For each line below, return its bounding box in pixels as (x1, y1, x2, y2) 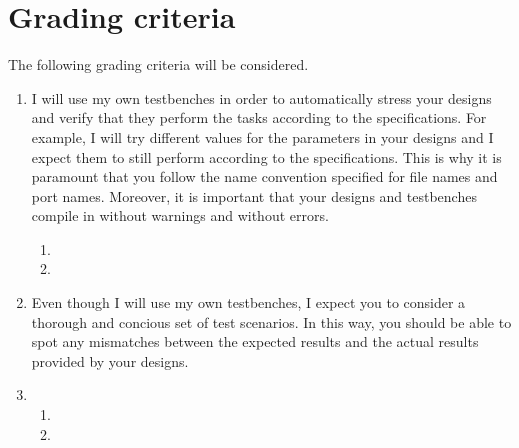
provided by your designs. (31, 350, 189, 371)
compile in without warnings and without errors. (31, 205, 329, 226)
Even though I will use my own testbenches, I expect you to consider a (31, 292, 466, 313)
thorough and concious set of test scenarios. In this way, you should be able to (31, 311, 512, 332)
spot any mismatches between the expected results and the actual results (31, 331, 479, 352)
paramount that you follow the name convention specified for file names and (31, 166, 498, 187)
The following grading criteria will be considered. (8, 54, 309, 75)
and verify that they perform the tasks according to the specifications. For (31, 107, 487, 128)
